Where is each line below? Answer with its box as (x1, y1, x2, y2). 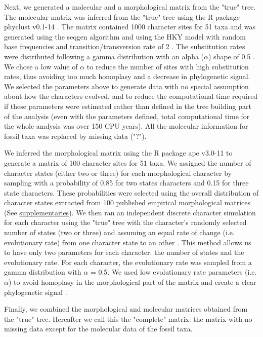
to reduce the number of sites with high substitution (86, 61, 249, 71)
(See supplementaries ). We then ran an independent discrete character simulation (4, 207, 256, 217)
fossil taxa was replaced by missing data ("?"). (4, 130, 147, 141)
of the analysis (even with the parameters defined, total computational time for (4, 110, 250, 121)
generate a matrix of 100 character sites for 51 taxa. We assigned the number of (4, 157, 251, 168)
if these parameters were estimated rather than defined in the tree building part (4, 100, 251, 111)
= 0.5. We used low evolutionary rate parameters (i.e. (90, 267, 257, 277)
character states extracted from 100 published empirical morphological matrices (4, 197, 251, 208)
